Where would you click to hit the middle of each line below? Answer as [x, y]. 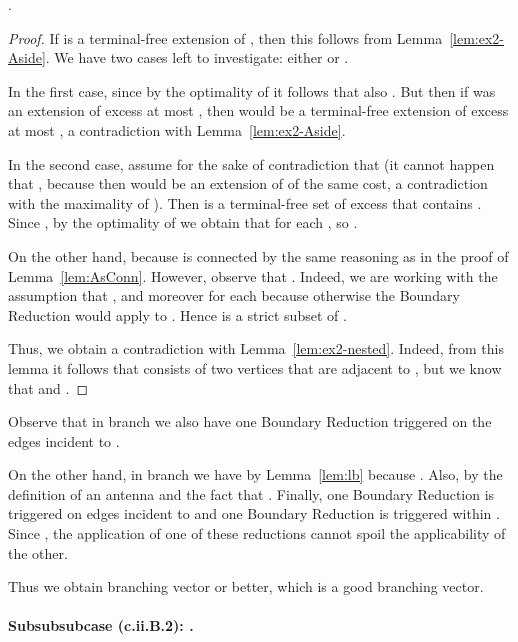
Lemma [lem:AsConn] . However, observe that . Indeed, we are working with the [253, 275]
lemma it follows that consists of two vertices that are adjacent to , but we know [255, 367]
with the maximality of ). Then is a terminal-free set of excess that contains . [245, 202]
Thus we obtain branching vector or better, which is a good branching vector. [246, 586]
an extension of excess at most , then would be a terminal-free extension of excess [258, 110]
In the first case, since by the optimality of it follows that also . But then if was [252, 90]
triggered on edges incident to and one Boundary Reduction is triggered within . [254, 513]
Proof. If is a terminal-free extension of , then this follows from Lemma [225, 37]
